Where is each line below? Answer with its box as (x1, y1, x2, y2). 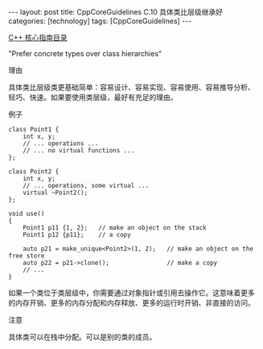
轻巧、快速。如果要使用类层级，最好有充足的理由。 (8, 92, 178, 102)
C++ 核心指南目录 (8, 33, 68, 42)
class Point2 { (8, 168, 60, 176)
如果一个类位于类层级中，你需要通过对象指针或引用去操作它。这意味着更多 (8, 288, 255, 298)
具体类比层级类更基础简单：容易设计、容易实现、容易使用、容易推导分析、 (8, 83, 255, 91)
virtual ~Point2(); (23, 189, 88, 197)
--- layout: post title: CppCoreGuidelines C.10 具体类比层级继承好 (8, 7, 224, 17)
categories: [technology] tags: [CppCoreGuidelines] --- (8, 16, 192, 26)
